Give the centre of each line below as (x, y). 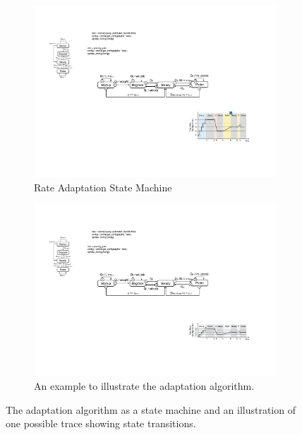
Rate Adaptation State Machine (103, 187)
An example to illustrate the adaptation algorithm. (144, 386)
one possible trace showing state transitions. (101, 423)
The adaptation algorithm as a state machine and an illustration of (151, 409)
